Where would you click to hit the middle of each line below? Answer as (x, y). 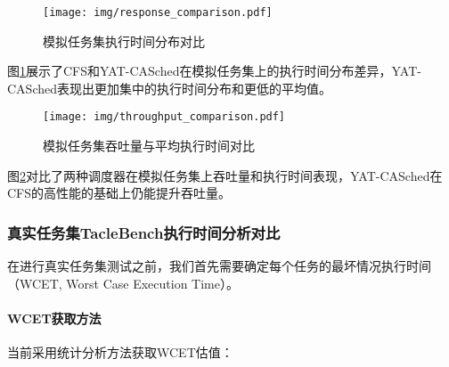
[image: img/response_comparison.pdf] (158, 12)
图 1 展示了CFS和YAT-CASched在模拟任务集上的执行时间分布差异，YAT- (214, 71)
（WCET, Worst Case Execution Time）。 (123, 283)
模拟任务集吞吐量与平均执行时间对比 (149, 146)
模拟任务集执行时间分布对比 (124, 41)
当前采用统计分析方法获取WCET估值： (120, 352)
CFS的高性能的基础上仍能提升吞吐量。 (119, 193)
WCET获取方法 (54, 318)
